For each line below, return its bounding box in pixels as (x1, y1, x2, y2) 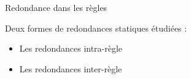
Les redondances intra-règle (19, 42, 123, 55)
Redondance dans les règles (5, 1, 107, 13)
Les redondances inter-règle (19, 62, 122, 75)
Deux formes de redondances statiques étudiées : (5, 21, 187, 34)
